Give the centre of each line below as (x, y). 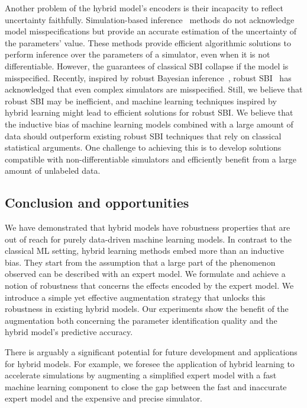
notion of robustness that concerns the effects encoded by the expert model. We (149, 286)
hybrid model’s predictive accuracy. (69, 332)
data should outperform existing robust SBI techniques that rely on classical (143, 136)
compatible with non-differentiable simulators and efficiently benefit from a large (151, 159)
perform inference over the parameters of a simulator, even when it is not (138, 54)
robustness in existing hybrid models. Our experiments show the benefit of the (147, 309)
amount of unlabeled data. (53, 170)
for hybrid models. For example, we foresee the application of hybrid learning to (150, 363)
